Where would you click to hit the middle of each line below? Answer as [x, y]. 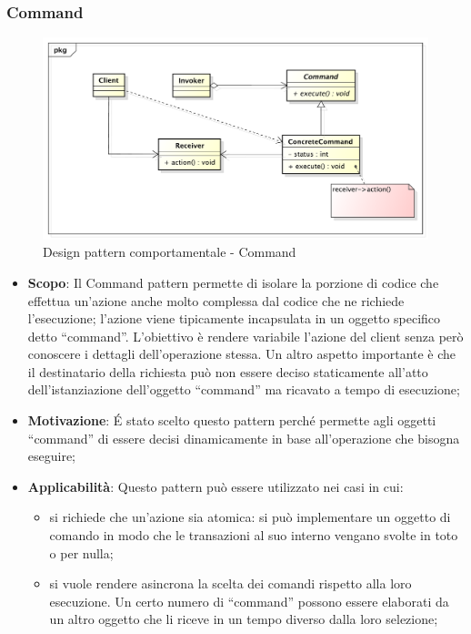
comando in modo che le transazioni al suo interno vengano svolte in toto [254, 535]
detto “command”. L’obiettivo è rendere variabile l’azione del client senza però [246, 336]
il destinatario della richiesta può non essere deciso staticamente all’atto [228, 371]
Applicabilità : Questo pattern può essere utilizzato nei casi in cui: [215, 486]
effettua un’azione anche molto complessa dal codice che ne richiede [216, 300]
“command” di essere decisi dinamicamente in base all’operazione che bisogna [244, 438]
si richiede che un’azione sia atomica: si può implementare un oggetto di [250, 517]
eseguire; [52, 456]
